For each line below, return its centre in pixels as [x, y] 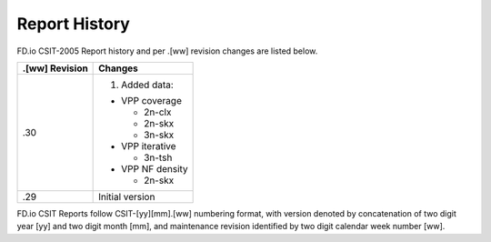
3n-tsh [158, 157]
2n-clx [158, 112]
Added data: [148, 85]
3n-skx [159, 135]
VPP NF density [155, 168]
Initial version [127, 197]
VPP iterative [149, 146]
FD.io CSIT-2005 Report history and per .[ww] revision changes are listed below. [167, 51]
